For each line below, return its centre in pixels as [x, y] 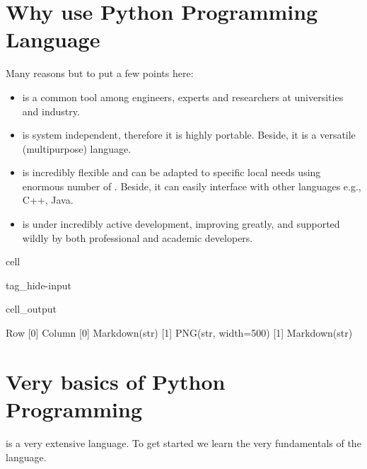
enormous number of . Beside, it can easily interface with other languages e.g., [192, 186]
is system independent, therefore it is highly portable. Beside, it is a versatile [189, 135]
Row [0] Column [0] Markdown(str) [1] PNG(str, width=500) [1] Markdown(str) [179, 333]
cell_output [31, 309]
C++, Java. [48, 200]
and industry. [51, 111]
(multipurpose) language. [77, 148]
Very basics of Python [116, 381]
